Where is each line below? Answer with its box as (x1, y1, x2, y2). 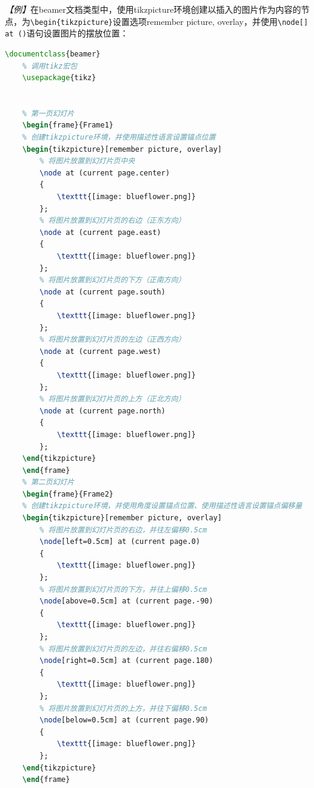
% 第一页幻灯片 (22, 109, 75, 118)
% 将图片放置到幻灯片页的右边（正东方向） (39, 216, 185, 225)
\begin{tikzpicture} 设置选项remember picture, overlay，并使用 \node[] (30, 15, 309, 27)
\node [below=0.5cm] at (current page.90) (39, 716, 209, 725)
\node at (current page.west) (39, 347, 161, 356)
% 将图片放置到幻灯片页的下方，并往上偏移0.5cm (39, 585, 207, 594)
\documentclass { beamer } (5, 49, 101, 58)
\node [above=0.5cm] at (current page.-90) (39, 597, 213, 606)
